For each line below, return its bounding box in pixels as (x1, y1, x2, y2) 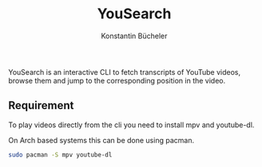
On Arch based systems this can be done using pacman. (8, 135, 194, 145)
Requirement (8, 99, 74, 112)
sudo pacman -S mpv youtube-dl (8, 150, 113, 159)
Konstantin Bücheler (101, 31, 168, 41)
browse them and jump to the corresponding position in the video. (8, 76, 226, 85)
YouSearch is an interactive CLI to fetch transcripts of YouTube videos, (8, 67, 241, 76)
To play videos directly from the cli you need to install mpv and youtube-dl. (8, 120, 255, 130)
